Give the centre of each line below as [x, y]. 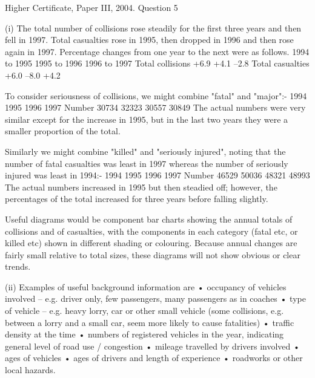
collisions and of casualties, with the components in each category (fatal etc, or [151, 231]
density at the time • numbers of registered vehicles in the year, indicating [144, 334]
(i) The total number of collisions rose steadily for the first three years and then [153, 28]
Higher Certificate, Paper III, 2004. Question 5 [91, 7]
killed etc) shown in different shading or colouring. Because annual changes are [151, 243]
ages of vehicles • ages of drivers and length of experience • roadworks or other [154, 358]
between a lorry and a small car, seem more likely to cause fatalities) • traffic [150, 322]
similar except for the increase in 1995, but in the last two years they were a [147, 119]
